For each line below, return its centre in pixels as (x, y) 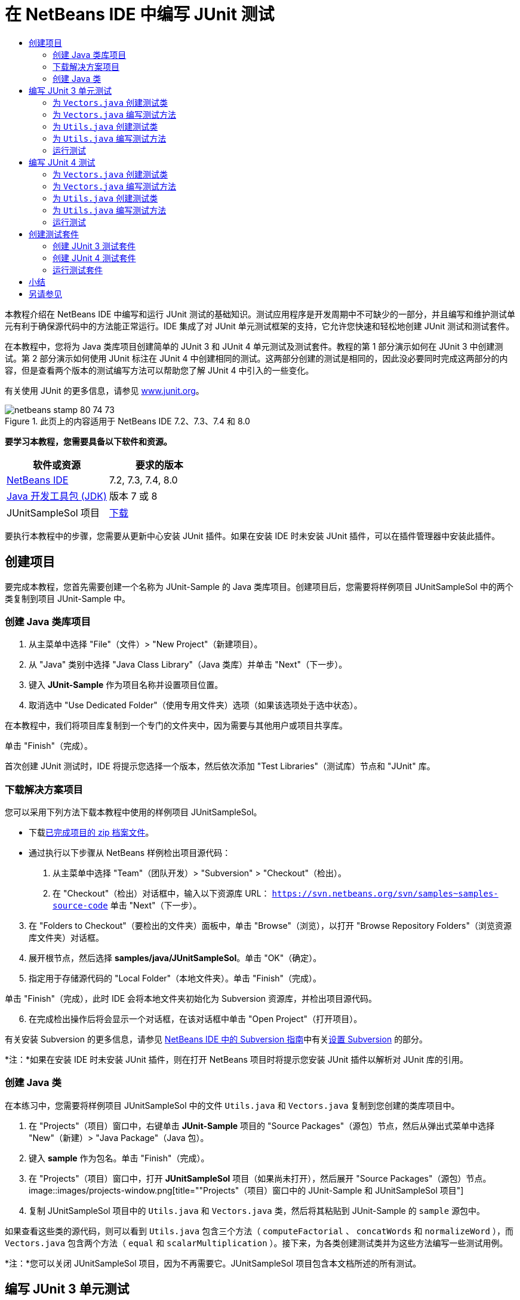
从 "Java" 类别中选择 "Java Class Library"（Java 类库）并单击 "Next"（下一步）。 (188, 665)
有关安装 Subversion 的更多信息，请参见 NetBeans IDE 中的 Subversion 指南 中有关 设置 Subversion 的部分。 (216, 1039)
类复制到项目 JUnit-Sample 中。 (67, 598)
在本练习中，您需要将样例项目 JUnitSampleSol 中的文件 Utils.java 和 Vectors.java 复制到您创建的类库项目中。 (232, 1105)
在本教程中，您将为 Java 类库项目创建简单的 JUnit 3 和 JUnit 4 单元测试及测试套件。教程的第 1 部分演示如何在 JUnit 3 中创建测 (254, 346)
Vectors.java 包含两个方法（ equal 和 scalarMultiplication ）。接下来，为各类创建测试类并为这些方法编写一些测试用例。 (256, 1243)
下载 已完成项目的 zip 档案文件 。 (91, 833)
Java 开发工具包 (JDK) (57, 496)
